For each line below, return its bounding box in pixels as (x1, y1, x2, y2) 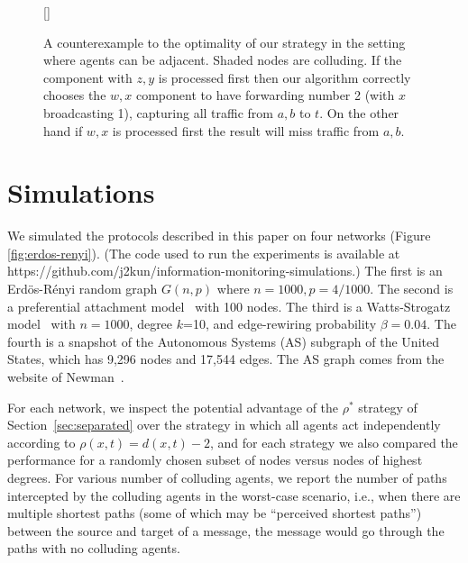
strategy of (358, 397, 418, 416)
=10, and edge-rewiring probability (183, 314, 377, 333)
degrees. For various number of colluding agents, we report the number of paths (7, 468, 447, 486)
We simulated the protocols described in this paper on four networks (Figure (7, 226, 431, 245)
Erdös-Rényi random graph (7, 279, 158, 298)
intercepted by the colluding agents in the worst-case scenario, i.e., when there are (7, 486, 461, 504)
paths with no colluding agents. (7, 539, 180, 558)
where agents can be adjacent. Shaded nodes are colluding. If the (43, 50, 402, 69)
